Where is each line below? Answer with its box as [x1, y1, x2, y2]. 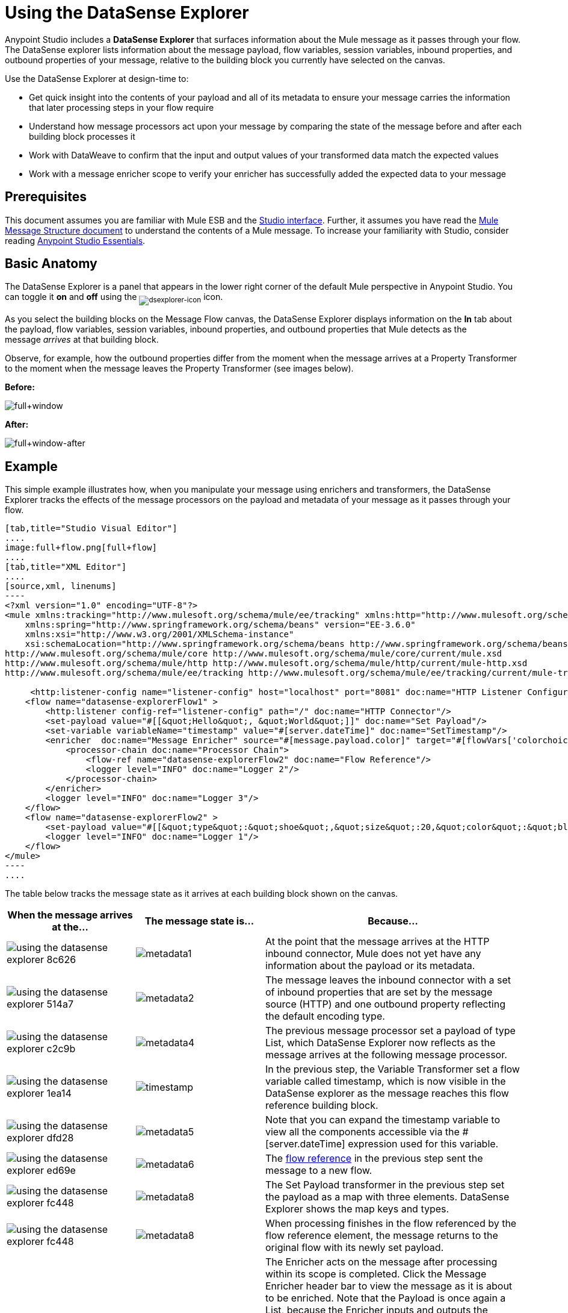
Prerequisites [5, 189, 87, 205]
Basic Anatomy [5, 256, 97, 272]
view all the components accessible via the [265, 1126, 460, 1138]
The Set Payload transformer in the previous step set [265, 1179, 505, 1191]
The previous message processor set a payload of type [265, 1025, 516, 1037]
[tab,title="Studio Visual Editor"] [5, 523, 177, 534]
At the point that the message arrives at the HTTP [265, 935, 490, 948]
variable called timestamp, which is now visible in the [265, 1075, 506, 1088]
